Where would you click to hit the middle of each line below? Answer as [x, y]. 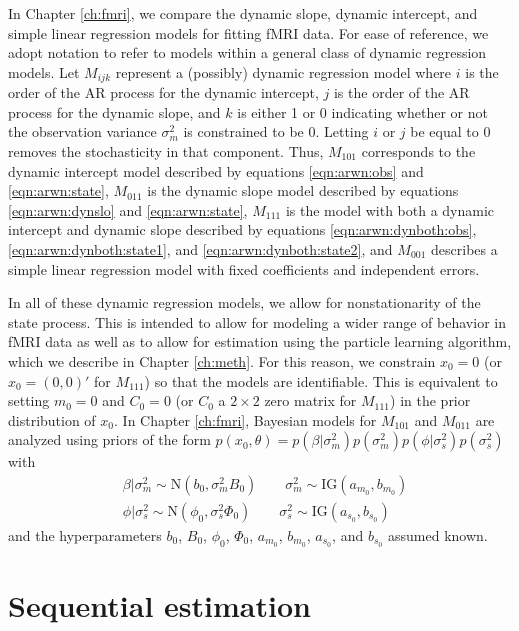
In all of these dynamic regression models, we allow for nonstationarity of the [244, 302]
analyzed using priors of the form [109, 439]
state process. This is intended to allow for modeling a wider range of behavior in [257, 321]
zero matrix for [310, 400]
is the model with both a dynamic [390, 209]
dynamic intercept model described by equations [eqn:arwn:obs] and [216, 170]
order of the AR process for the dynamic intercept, [163, 92]
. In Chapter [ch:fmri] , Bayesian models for [245, 419]
